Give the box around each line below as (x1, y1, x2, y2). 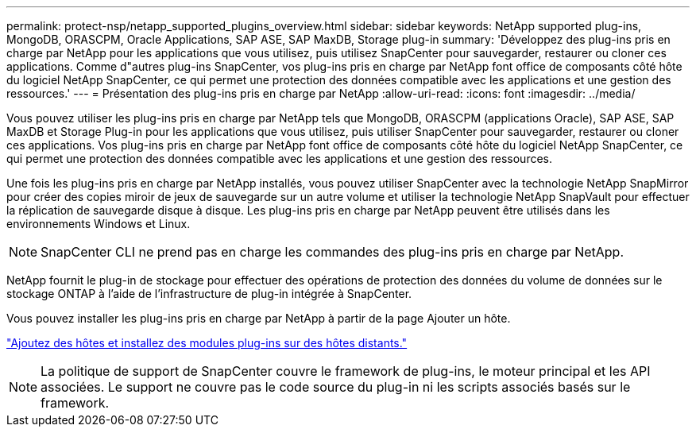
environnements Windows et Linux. (6, 217, 191, 230)
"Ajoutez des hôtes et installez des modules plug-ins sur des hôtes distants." (6, 336, 408, 350)
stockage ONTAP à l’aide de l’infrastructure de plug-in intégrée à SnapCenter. (6, 287, 412, 300)
